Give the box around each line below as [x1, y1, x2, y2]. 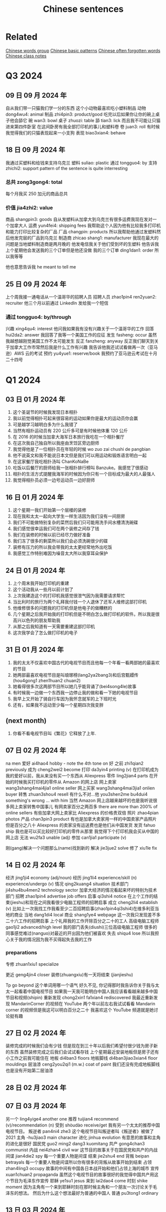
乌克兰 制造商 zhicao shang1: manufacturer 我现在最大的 [44, 235, 159, 241]
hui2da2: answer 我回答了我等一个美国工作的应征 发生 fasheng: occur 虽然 [5, 332, 157, 338]
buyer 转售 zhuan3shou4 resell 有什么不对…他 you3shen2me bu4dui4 [5, 791, 148, 797]
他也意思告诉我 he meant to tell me [5, 264, 76, 270]
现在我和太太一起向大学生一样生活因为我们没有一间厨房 [12, 513, 125, 519]
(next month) [5, 717, 47, 725]
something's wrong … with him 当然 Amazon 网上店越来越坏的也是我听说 [5, 797, 153, 803]
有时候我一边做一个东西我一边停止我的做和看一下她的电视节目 [12, 690, 138, 695]
